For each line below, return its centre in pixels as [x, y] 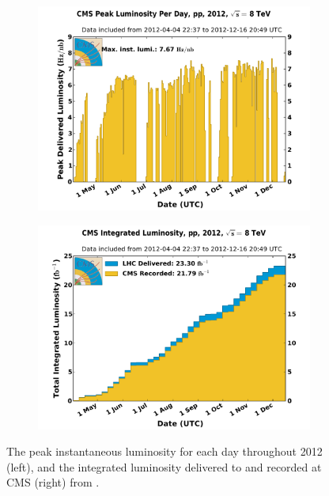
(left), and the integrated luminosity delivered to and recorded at [164, 466]
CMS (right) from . [53, 482]
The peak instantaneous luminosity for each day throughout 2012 [164, 451]
